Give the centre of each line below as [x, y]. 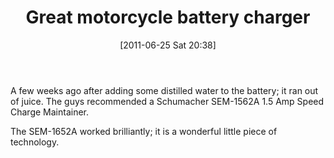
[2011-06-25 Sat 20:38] [168, 45]
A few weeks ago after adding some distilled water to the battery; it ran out [164, 90]
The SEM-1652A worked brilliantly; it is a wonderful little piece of [144, 131]
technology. [35, 142]
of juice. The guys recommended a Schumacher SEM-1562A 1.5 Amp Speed [167, 101]
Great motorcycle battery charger [168, 17]
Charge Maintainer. [50, 112]
